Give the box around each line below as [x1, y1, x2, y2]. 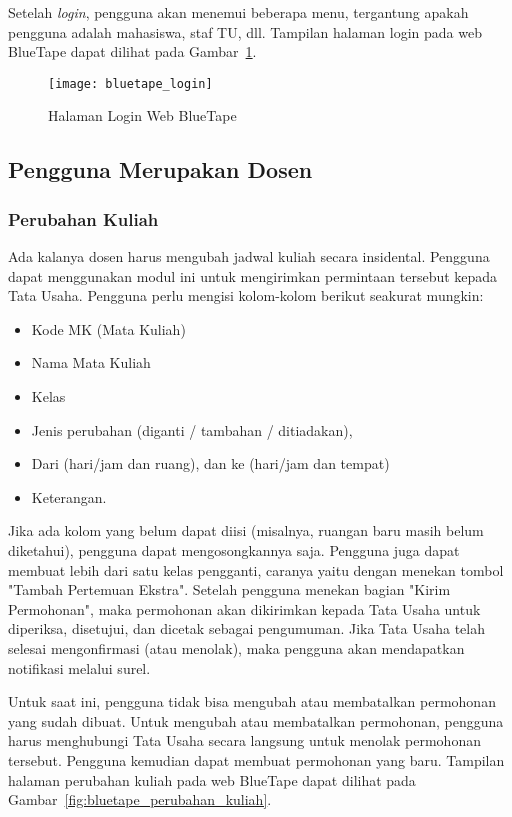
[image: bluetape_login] [48, 76, 213, 91]
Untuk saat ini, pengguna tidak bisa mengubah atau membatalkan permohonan [8, 691, 496, 712]
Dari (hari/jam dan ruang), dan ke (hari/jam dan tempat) [31, 453, 390, 474]
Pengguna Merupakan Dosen [8, 154, 313, 185]
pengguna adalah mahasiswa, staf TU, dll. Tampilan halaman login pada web [8, 21, 482, 42]
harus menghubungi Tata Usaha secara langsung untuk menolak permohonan [8, 730, 481, 751]
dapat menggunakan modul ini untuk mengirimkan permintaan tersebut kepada [8, 265, 498, 286]
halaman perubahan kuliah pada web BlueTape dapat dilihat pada [8, 769, 416, 790]
